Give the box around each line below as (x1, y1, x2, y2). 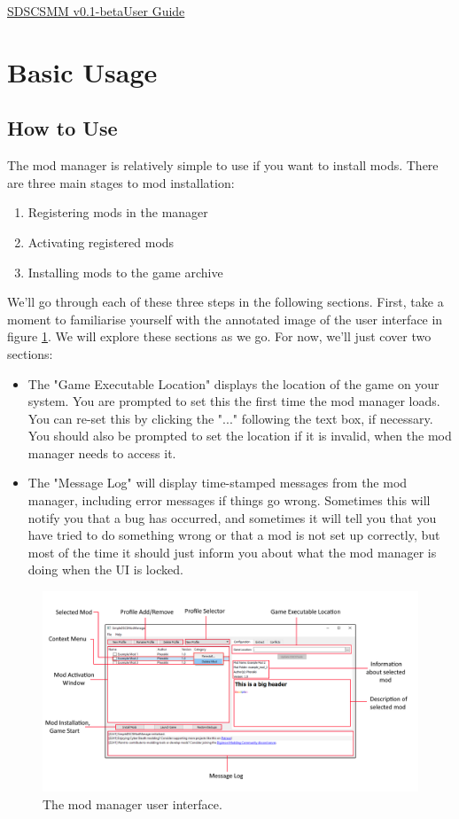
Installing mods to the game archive (27, 262, 223, 281)
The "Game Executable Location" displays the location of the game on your (27, 374, 440, 393)
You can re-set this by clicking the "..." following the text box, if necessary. (27, 409, 433, 427)
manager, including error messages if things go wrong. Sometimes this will (27, 491, 431, 510)
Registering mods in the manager (27, 203, 208, 222)
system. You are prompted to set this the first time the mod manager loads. (27, 392, 440, 410)
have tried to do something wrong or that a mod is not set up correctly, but (27, 526, 440, 544)
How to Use (7, 114, 118, 142)
